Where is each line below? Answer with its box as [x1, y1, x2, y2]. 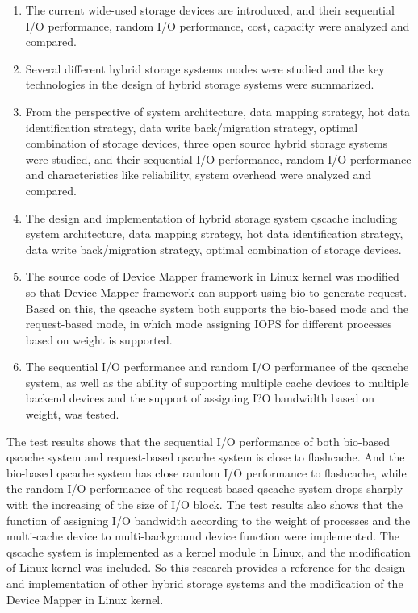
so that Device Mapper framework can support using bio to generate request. [25, 283, 408, 300]
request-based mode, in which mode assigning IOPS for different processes [25, 315, 392, 332]
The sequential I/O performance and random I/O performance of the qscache [25, 358, 409, 375]
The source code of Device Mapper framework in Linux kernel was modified [25, 268, 399, 285]
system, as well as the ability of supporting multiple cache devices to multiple [25, 373, 409, 390]
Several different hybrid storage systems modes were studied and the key [25, 60, 385, 77]
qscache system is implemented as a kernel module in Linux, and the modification [6, 543, 411, 560]
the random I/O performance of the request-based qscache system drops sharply [6, 480, 403, 497]
